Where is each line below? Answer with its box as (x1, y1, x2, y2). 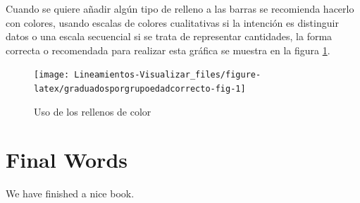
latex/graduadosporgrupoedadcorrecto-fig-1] (34, 84, 246, 94)
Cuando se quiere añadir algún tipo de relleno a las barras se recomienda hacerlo (6, 1, 354, 16)
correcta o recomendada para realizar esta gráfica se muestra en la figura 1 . (6, 42, 330, 57)
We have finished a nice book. (6, 186, 135, 201)
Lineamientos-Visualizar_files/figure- (74, 70, 261, 80)
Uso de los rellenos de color (34, 104, 151, 118)
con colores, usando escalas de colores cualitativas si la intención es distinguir (6, 15, 339, 30)
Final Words (6, 145, 128, 174)
